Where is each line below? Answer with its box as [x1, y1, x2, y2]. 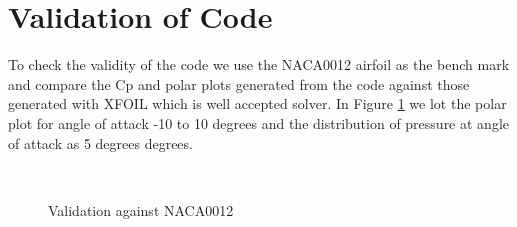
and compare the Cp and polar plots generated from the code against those [8, 73, 470, 94]
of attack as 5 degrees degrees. [8, 132, 193, 153]
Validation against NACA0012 [48, 199, 234, 220]
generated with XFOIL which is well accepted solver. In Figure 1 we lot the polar [8, 93, 507, 114]
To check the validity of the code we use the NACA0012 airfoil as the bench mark [8, 54, 510, 75]
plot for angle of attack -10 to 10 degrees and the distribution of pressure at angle [8, 112, 510, 133]
